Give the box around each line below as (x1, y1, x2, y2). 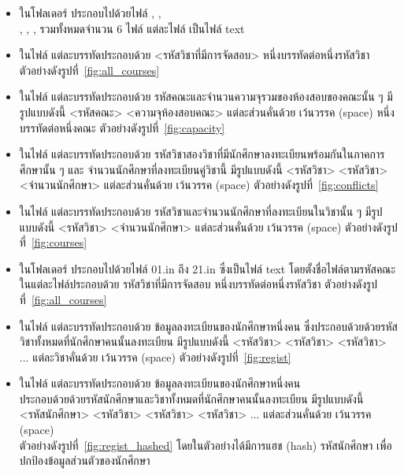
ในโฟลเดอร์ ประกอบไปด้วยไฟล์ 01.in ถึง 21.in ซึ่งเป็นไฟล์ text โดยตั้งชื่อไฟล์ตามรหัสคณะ (19, 260, 396, 276)
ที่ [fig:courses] (19, 234, 87, 250)
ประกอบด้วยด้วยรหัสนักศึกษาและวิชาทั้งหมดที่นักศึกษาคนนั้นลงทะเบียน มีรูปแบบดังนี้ (19, 390, 364, 406)
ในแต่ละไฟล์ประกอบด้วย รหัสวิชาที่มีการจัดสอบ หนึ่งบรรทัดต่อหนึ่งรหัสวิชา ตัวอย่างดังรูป (19, 276, 378, 292)
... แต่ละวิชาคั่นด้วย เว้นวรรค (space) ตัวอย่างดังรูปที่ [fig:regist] (19, 348, 291, 365)
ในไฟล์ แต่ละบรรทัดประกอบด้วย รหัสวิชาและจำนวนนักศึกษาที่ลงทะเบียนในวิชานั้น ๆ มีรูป (19, 202, 383, 219)
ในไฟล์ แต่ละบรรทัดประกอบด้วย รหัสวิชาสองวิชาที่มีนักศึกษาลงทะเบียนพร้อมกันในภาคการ (19, 146, 385, 162)
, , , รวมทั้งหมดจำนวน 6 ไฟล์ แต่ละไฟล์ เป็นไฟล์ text (19, 20, 245, 36)
